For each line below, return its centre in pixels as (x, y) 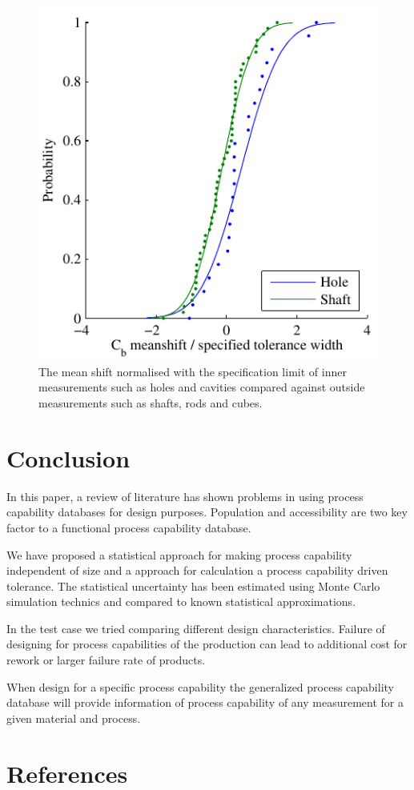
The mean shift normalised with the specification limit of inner (193, 371)
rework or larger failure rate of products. (106, 660)
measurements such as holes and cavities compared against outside (202, 387)
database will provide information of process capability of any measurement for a (205, 702)
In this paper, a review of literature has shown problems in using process (185, 496)
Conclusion (68, 457)
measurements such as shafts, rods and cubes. (151, 403)
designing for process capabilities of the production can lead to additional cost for (207, 644)
